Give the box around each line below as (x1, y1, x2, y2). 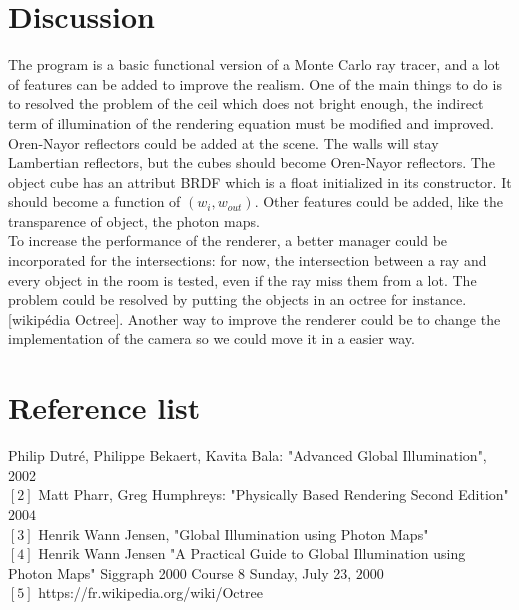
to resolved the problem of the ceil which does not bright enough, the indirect (8, 93, 484, 114)
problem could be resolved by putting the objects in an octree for (8, 289, 408, 310)
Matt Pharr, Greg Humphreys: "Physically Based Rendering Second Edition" (38, 484, 509, 505)
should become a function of (8, 191, 181, 212)
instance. (412, 289, 467, 310)
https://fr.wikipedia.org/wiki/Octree (38, 582, 263, 603)
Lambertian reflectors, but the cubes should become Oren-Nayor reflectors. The (8, 152, 495, 173)
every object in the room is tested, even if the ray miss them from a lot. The (8, 269, 477, 290)
